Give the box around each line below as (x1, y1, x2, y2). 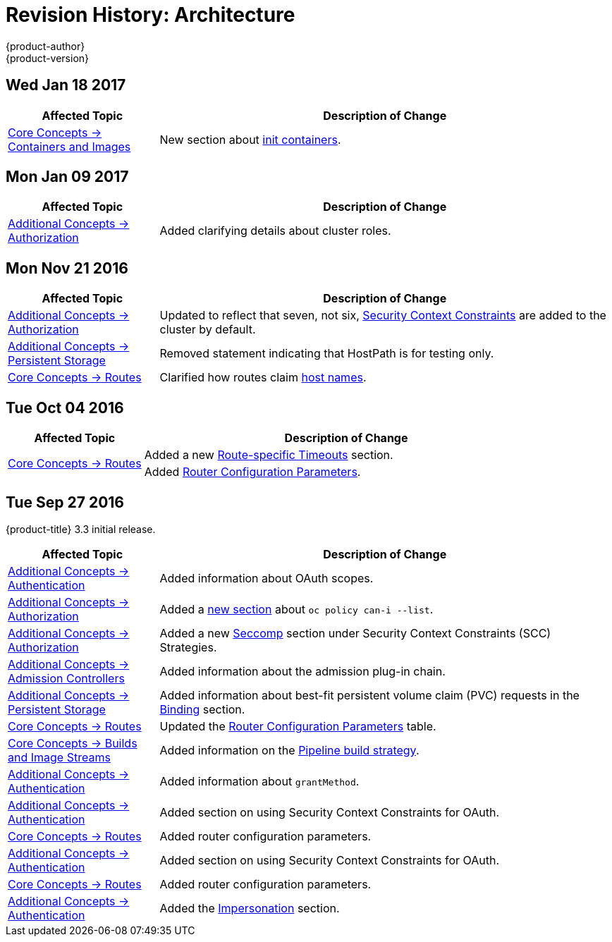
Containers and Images (8, 139, 131, 154)
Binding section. (159, 702, 245, 716)
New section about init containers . (159, 132, 341, 147)
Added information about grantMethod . (159, 773, 360, 788)
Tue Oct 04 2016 (6, 398, 124, 417)
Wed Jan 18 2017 (6, 76, 126, 94)
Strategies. (159, 640, 217, 654)
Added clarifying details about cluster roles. (159, 224, 391, 238)
